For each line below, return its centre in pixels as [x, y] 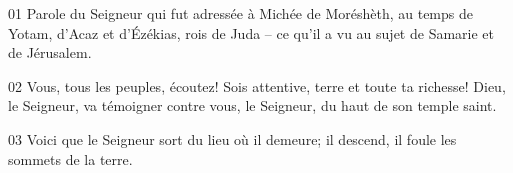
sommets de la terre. [70, 158]
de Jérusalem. [50, 52]
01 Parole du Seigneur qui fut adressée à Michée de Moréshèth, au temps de [240, 13]
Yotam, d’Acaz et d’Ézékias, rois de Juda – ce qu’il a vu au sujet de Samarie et [251, 32]
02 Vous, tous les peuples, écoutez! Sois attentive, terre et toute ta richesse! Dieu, [257, 85]
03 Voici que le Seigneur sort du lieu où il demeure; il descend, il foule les [232, 138]
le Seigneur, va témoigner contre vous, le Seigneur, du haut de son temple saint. [252, 105]
